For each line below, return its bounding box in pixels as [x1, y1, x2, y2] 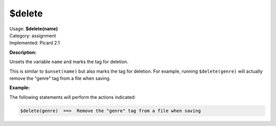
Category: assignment [9, 32, 56, 38]
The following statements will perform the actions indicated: [9, 94, 136, 100]
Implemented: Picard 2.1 [9, 40, 60, 46]
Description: [9, 49, 37, 55]
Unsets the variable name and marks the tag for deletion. [9, 59, 129, 65]
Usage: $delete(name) [9, 26, 58, 32]
